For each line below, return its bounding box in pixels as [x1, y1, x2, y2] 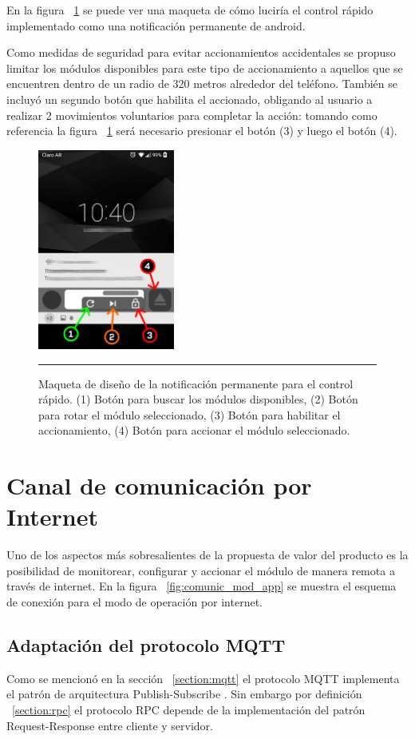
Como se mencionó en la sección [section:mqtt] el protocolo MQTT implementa [6, 669, 400, 686]
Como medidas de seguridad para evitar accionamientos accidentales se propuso [6, 44, 396, 61]
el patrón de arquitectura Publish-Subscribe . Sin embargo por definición [6, 685, 362, 702]
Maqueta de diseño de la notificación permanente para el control [38, 375, 354, 391]
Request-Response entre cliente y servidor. [6, 717, 213, 733]
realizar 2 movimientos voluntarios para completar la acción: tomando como [6, 106, 377, 123]
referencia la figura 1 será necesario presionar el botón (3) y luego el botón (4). [6, 122, 397, 139]
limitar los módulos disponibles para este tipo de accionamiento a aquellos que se [6, 59, 403, 76]
